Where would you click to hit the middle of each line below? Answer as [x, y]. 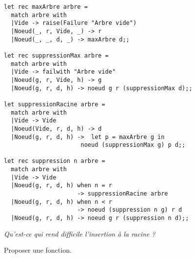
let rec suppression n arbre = [55, 161]
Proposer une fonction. [38, 250]
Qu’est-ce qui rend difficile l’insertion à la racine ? [80, 233]
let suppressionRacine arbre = [55, 104]
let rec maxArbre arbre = [46, 7]
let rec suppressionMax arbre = [56, 55]
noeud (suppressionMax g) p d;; [133, 145]
